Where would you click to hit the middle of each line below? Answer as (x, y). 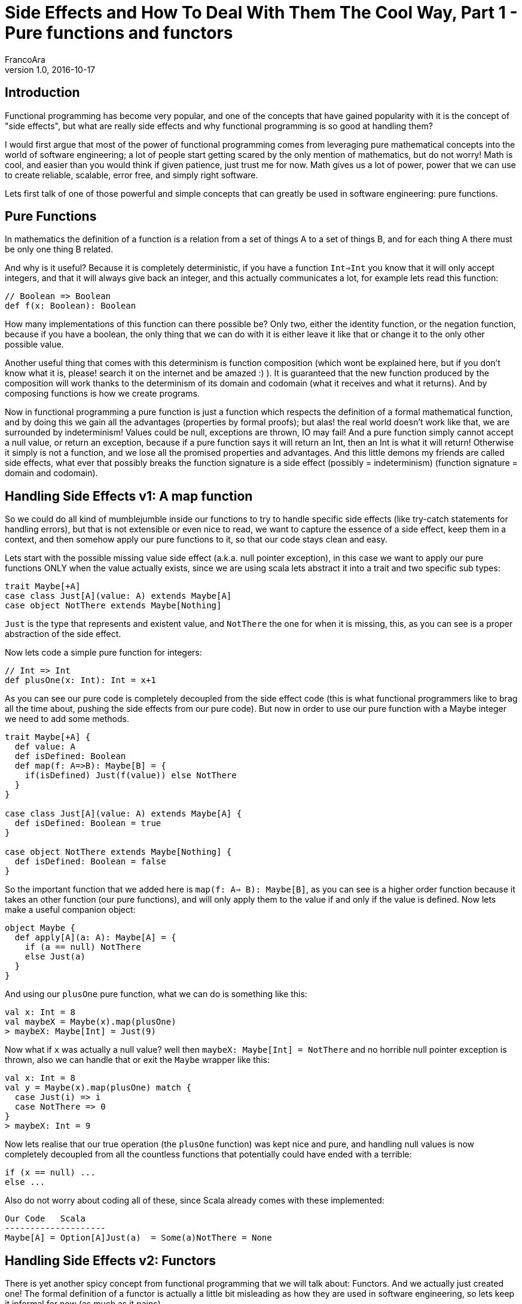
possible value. (34, 345)
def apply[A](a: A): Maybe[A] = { (95, 938)
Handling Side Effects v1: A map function (129, 496)
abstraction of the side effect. (63, 634)
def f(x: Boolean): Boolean (71, 306)
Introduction (42, 93)
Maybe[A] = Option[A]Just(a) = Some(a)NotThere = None (138, 1238)
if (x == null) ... (50, 1173)
